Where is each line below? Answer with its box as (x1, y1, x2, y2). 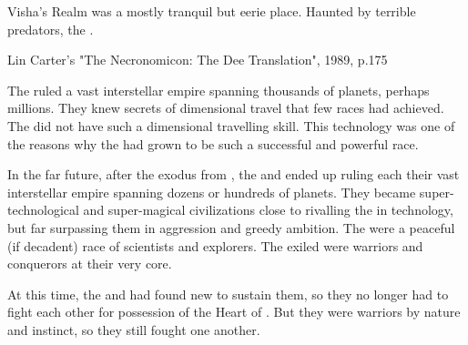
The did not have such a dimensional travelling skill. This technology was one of (7, 116, 455, 135)
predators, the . (7, 19, 94, 38)
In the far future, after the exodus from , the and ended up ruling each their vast (7, 165, 460, 184)
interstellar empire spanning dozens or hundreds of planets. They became (7, 182, 416, 201)
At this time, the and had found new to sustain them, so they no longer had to (7, 284, 449, 303)
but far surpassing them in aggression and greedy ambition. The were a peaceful (7, 218, 455, 237)
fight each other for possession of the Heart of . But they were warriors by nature (7, 302, 461, 321)
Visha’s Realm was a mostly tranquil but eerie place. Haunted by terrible (7, 2, 416, 20)
